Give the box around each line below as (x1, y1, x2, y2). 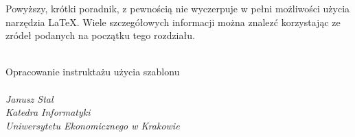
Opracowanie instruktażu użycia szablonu (5, 64, 180, 79)
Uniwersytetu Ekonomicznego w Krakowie (5, 118, 180, 132)
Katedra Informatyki (5, 105, 91, 119)
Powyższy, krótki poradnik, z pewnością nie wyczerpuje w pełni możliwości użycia (5, 1, 350, 15)
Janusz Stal (5, 91, 54, 105)
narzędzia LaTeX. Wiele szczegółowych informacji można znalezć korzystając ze (5, 14, 341, 29)
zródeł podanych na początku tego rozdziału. (5, 28, 195, 42)
